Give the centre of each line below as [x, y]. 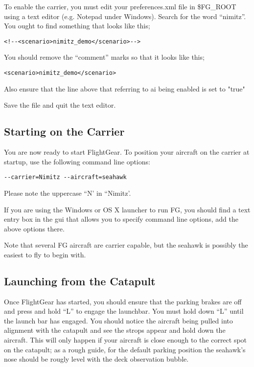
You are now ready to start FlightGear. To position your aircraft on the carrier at [127, 152]
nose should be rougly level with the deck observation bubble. [96, 359]
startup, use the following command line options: [77, 161]
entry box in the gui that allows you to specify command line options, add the [121, 219]
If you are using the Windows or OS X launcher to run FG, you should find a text [127, 209]
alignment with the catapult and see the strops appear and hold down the [115, 330]
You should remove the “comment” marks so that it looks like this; [104, 57]
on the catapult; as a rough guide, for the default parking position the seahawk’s [125, 349]
